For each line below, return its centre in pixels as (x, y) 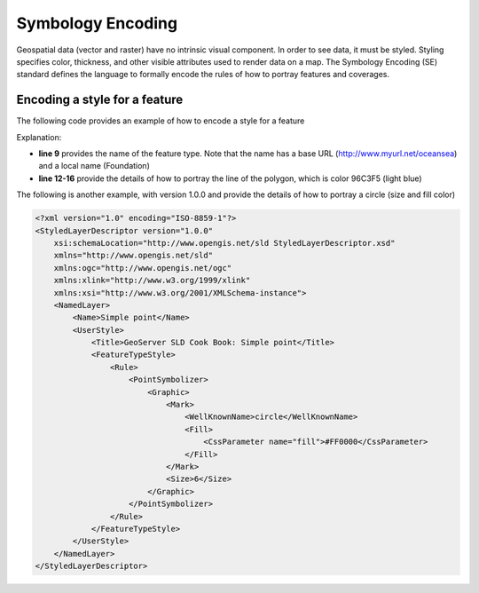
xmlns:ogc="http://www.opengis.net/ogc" (143, 268)
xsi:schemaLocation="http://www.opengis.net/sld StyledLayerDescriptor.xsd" (224, 243)
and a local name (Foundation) (94, 166)
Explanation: (39, 137)
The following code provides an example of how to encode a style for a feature (161, 121)
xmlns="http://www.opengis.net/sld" (133, 256)
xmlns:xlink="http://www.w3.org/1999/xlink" (152, 281)
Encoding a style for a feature (100, 100)
